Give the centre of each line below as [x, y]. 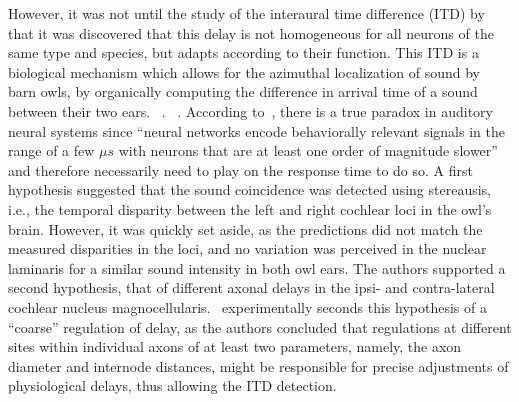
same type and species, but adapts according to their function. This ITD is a [243, 52]
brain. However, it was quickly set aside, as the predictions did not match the [245, 228]
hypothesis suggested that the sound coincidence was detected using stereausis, [249, 189]
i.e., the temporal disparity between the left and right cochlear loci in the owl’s [250, 208]
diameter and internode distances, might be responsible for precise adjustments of [258, 365]
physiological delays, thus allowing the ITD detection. [172, 385]
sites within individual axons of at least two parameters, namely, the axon [235, 346]
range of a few [51, 150]
